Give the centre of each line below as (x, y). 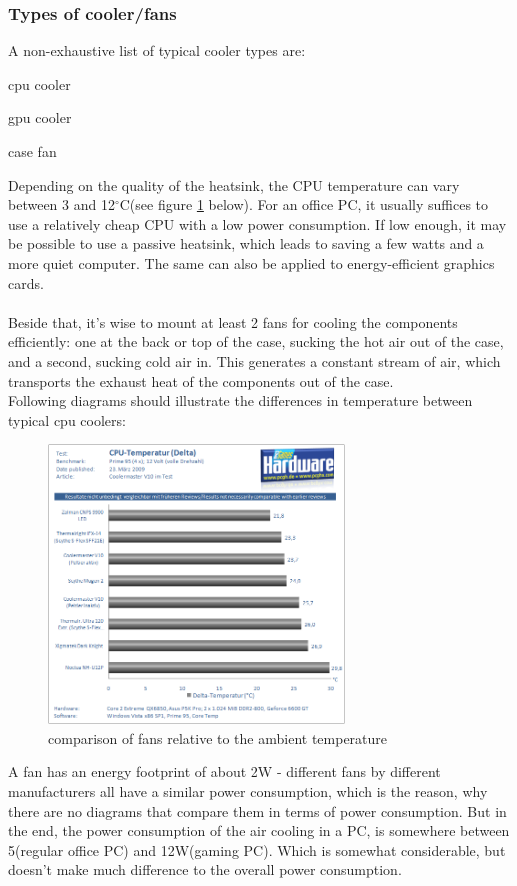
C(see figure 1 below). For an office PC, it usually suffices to (304, 204)
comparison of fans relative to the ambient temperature (218, 737)
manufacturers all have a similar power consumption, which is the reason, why (248, 790)
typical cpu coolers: (67, 419)
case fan (32, 151)
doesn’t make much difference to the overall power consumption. (205, 869)
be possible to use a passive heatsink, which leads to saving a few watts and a (246, 243)
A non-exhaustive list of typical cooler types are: (157, 50)
